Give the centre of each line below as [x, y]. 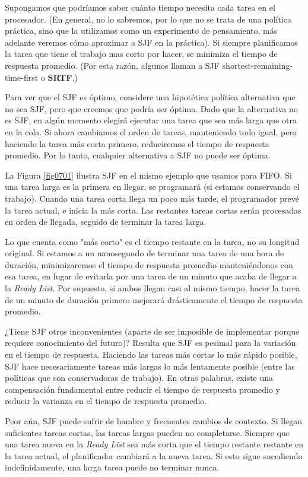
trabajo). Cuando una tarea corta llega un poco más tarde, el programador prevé [152, 198]
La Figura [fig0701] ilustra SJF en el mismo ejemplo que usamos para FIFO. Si [148, 175]
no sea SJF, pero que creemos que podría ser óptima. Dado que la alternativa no [151, 108]
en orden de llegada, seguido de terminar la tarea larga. [106, 222]
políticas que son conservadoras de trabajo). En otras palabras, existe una [139, 378]
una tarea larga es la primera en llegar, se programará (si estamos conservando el [152, 187]
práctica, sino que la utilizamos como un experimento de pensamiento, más [141, 31]
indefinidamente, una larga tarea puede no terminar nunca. [112, 467]
